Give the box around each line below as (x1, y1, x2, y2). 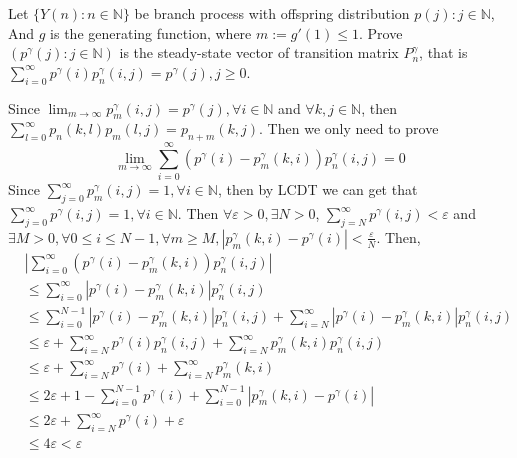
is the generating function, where (50, 22, 252, 43)
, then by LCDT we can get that (217, 179, 418, 200)
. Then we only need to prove (259, 118, 439, 139)
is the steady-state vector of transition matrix (119, 42, 399, 63)
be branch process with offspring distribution (134, 3, 410, 23)
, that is (419, 42, 468, 63)
